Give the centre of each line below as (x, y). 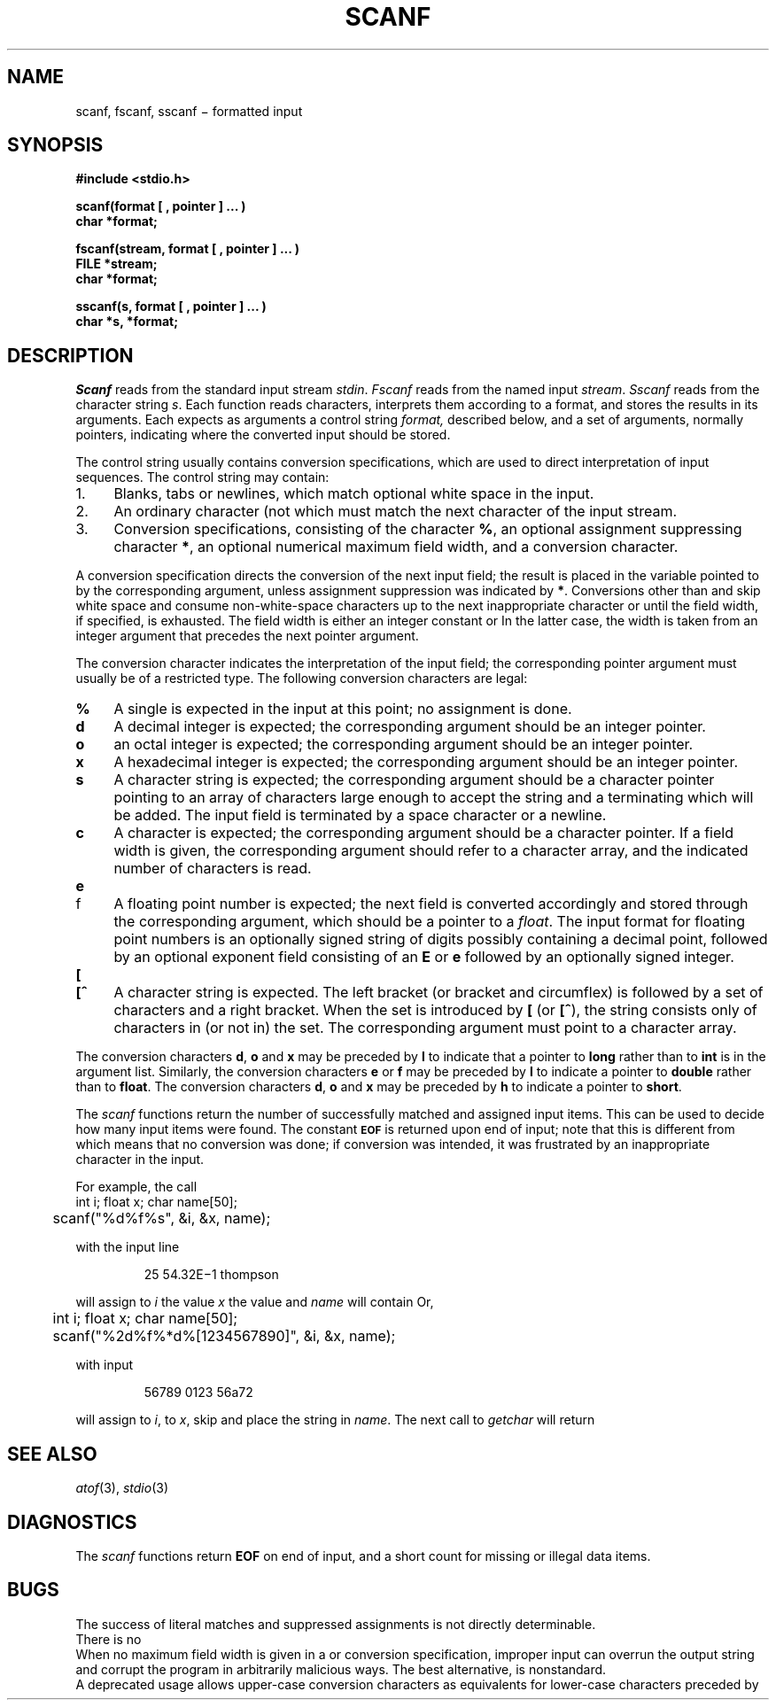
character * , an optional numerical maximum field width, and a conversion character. (396, 547)
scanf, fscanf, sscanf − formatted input (189, 111)
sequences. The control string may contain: (202, 477)
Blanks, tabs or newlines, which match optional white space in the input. (354, 494)
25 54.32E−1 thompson (211, 1275)
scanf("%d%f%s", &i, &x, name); (162, 1218)
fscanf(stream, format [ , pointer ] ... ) (188, 249)
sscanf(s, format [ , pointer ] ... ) (171, 306)
